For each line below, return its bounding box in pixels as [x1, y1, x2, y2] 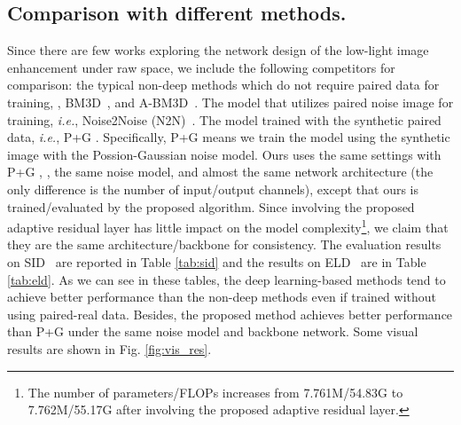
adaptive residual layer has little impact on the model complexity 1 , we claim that [7, 216, 449, 236]
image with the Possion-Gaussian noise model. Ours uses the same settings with [7, 145, 441, 163]
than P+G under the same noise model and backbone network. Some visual [7, 322, 418, 341]
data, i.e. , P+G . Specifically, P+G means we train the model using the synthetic [7, 128, 450, 146]
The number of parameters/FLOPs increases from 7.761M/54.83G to [27, 382, 403, 401]
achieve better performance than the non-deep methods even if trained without [7, 287, 437, 306]
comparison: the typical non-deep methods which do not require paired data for [7, 75, 440, 94]
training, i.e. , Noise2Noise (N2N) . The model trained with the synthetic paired [7, 110, 441, 129]
